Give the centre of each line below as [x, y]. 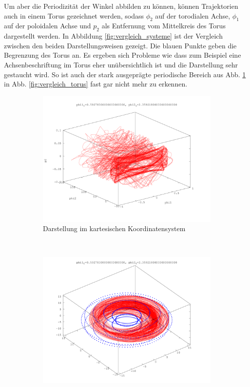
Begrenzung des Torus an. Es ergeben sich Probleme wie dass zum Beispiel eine [123, 55]
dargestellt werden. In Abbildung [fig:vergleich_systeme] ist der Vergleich [113, 36]
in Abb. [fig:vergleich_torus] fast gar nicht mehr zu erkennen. [96, 84]
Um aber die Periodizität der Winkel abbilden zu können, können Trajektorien [121, 6]
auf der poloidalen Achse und [48, 26]
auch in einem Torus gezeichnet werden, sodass [74, 15]
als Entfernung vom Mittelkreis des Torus [163, 26]
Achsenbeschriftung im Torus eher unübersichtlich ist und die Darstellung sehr [121, 64]
